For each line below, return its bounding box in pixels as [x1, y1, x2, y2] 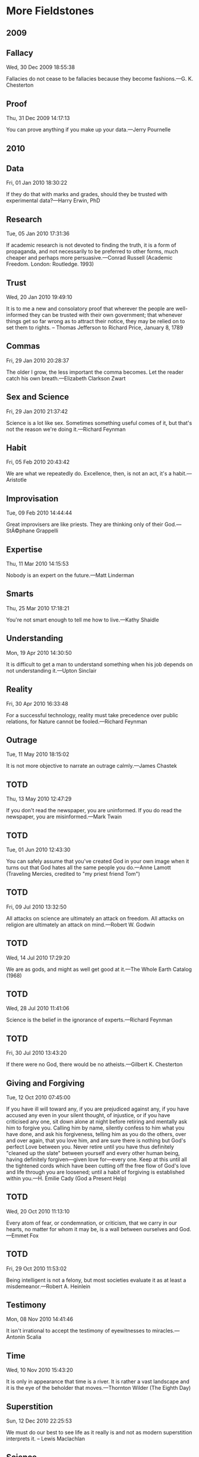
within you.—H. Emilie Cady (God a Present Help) [6, 1175, 127, 1182]
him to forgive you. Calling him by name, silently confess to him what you [6, 1124, 185, 1131]
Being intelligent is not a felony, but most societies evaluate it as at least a [6, 1276, 187, 1283]
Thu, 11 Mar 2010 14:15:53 [6, 560, 70, 567]
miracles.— [152, 1327, 180, 1335]
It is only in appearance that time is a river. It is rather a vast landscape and [6, 1378, 190, 1385]
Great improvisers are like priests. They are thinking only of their [6, 521, 163, 528]
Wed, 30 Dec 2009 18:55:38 [6, 64, 75, 71]
